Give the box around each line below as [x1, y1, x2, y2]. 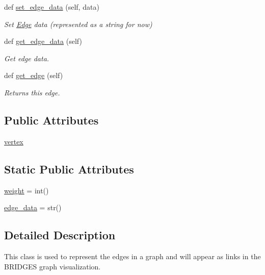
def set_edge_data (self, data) [4, 2, 99, 12]
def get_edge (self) [4, 70, 63, 81]
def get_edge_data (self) [4, 36, 82, 46]
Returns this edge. [4, 87, 60, 97]
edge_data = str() [4, 202, 62, 213]
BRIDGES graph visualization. [4, 261, 101, 271]
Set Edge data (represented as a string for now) [4, 18, 152, 29]
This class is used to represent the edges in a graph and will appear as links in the [4, 251, 261, 261]
